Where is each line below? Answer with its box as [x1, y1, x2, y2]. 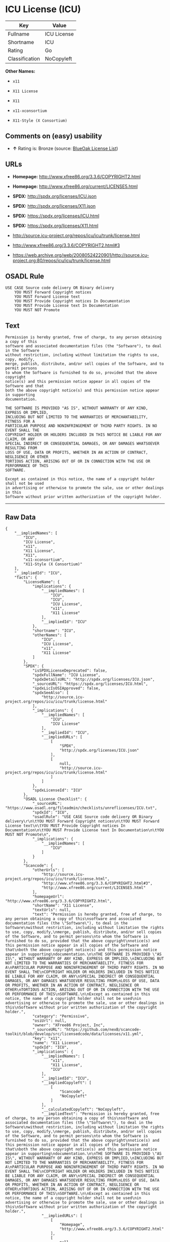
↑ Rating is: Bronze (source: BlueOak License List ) [12, 145, 118, 151]
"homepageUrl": [32, 894, 65, 899]
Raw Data [5, 513, 36, 521]
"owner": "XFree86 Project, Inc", [32, 1023, 105, 1028]
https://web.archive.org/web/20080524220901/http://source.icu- [12, 252, 149, 258]
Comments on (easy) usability [5, 132, 102, 140]
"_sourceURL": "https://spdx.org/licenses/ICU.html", [32, 681, 148, 686]
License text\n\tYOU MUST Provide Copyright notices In [5, 823, 125, 828]
